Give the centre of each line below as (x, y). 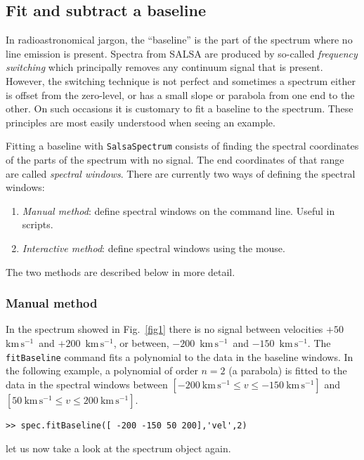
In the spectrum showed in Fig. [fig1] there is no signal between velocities (164, 329)
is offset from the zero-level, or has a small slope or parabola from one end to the (180, 94)
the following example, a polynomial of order (102, 370)
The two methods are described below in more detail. (121, 271)
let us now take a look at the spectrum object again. (118, 448)
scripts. (38, 224)
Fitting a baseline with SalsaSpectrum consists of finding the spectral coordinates (182, 146)
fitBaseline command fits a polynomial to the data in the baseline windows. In (180, 356)
